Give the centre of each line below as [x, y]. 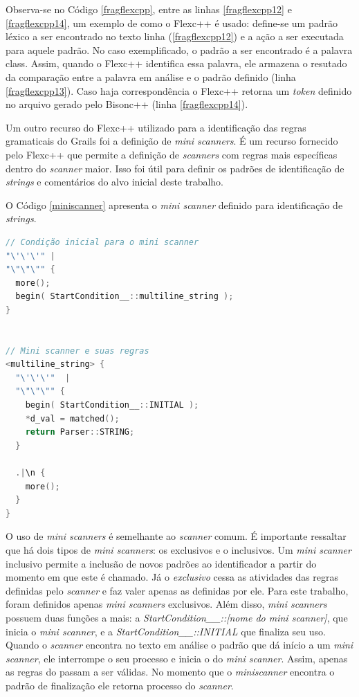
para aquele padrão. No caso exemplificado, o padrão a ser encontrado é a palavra [179, 49]
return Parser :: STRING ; [80, 432]
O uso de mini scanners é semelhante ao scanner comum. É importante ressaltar [176, 536]
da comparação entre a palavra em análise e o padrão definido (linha [151, 76]
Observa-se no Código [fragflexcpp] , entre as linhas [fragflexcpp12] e [149, 9]
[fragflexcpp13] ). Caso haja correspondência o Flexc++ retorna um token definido [179, 90]
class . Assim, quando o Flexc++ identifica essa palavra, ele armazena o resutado [176, 63]
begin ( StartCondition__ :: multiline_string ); [125, 297]
